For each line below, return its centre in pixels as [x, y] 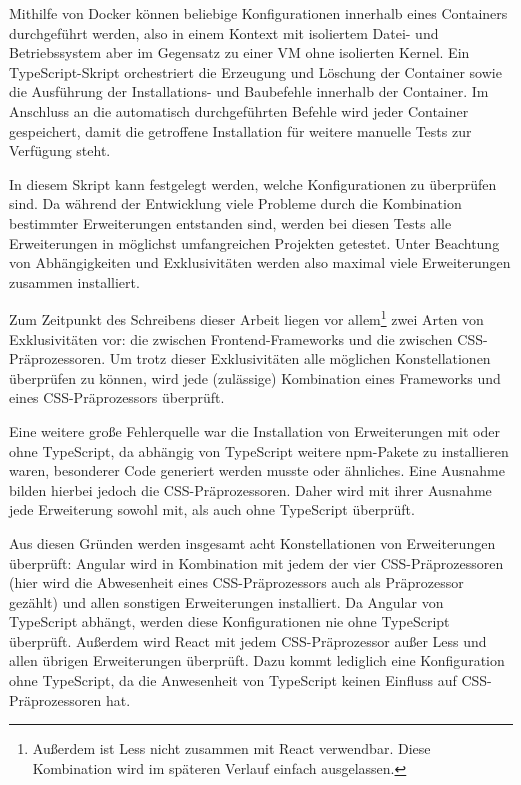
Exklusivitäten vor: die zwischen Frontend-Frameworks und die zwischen [231, 338]
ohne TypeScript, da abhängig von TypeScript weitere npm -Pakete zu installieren [259, 450]
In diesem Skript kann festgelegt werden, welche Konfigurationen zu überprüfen [253, 183]
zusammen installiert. [74, 281]
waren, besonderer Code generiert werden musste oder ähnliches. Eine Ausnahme [257, 470]
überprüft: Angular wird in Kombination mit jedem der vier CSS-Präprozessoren [256, 562]
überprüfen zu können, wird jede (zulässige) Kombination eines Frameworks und [255, 377]
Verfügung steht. [60, 150]
